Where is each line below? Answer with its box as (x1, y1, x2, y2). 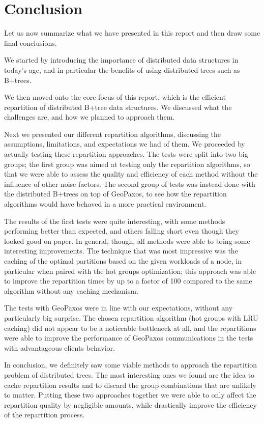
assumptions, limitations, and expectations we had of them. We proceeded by (4, 138, 245, 149)
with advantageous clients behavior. (4, 342, 115, 353)
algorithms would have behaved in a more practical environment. (4, 199, 207, 209)
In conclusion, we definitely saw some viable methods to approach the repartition (4, 359, 257, 370)
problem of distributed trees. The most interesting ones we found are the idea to (4, 369, 255, 380)
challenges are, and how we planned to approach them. (4, 111, 175, 122)
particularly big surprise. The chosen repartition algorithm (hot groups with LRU (4, 312, 258, 323)
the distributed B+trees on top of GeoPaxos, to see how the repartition (4, 188, 227, 199)
